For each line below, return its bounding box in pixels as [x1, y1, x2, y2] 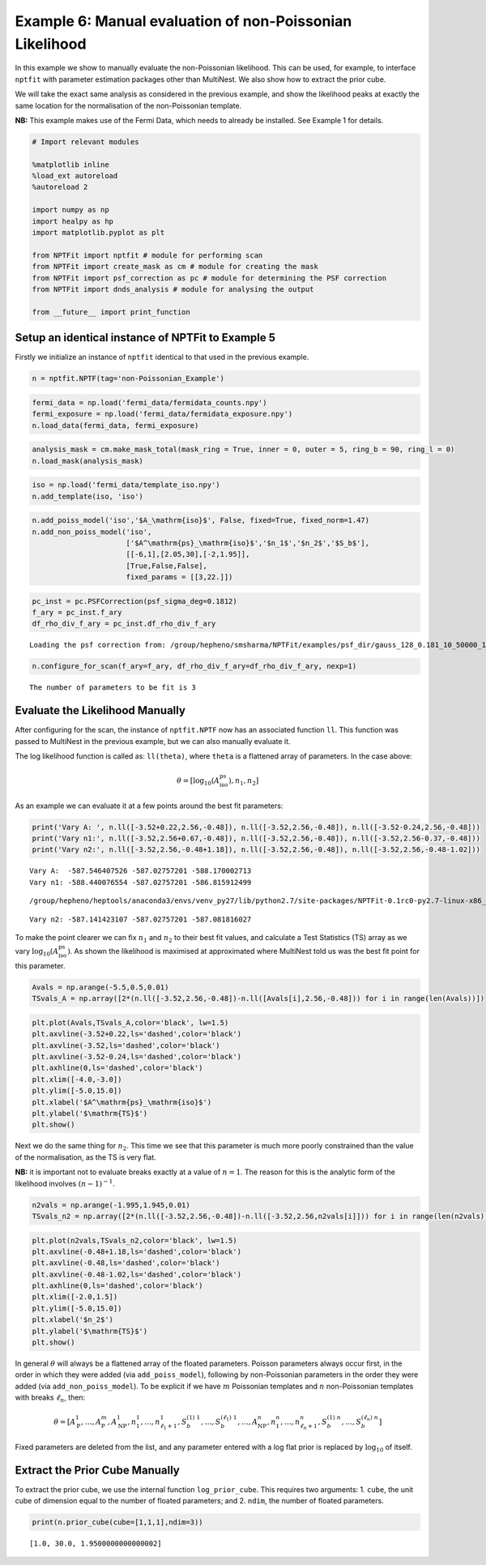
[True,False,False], [126, 561, 208, 571]
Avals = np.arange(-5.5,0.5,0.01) [32, 982, 169, 992]
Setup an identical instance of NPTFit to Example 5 [15, 331, 275, 344]
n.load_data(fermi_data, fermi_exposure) [32, 421, 199, 430]
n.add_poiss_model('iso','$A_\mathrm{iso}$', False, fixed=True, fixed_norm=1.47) [32, 515, 370, 525]
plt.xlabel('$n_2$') [32, 1315, 113, 1324]
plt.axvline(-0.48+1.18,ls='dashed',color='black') [32, 1246, 242, 1256]
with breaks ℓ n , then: [15, 1392, 86, 1404]
